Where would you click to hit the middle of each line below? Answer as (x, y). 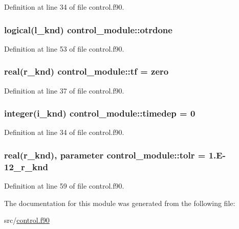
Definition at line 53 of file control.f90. (64, 48)
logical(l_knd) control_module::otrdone (88, 29)
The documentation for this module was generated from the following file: (120, 203)
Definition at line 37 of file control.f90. (64, 90)
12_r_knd (26, 166)
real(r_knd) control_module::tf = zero (86, 71)
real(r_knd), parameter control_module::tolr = (105, 155)
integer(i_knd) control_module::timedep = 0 (100, 113)
